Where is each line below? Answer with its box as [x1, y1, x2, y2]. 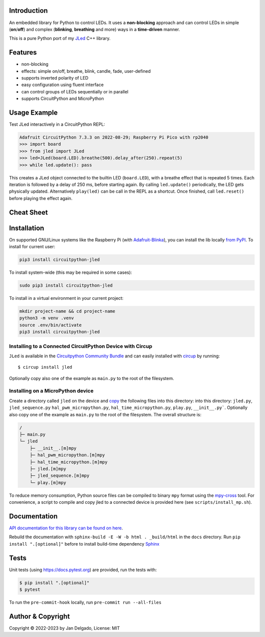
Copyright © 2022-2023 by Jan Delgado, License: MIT [9, 625, 120, 631]
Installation [9, 224, 44, 232]
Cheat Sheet [9, 208, 48, 216]
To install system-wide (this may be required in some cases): [9, 269, 132, 275]
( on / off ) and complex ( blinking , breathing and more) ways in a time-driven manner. [9, 26, 180, 32]
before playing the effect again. [9, 195, 73, 201]
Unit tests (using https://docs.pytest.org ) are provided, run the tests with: [9, 567, 157, 573]
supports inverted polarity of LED [21, 75, 88, 81]
